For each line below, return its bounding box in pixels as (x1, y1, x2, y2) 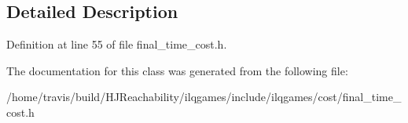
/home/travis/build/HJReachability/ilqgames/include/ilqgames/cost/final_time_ (6, 89, 402, 105)
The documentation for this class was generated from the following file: (6, 62, 348, 78)
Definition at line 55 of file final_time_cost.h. (6, 36, 227, 52)
